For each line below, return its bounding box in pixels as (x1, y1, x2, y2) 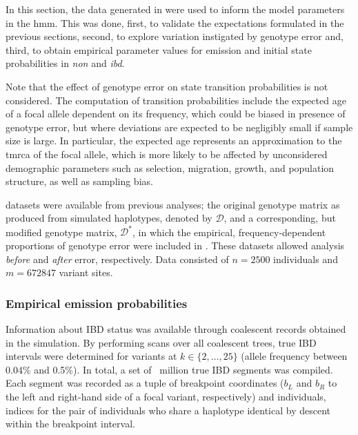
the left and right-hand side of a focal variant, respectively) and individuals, (6, 389, 326, 403)
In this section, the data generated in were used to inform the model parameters (6, 2, 345, 16)
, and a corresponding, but (223, 211, 336, 225)
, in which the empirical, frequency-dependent (132, 224, 326, 239)
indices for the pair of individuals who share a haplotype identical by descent (6, 403, 331, 417)
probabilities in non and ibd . (6, 56, 125, 70)
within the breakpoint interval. (6, 416, 135, 431)
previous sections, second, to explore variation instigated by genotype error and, (6, 29, 344, 43)
